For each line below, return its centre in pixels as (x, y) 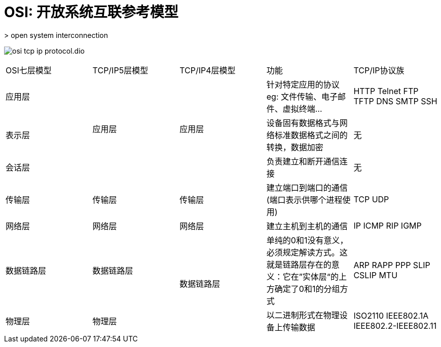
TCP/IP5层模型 (120, 70)
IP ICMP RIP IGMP (388, 225)
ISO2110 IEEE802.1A (391, 315)
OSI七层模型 (29, 70)
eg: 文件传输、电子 (302, 96)
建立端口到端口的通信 (307, 187)
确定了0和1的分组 (307, 289)
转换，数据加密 (295, 147)
